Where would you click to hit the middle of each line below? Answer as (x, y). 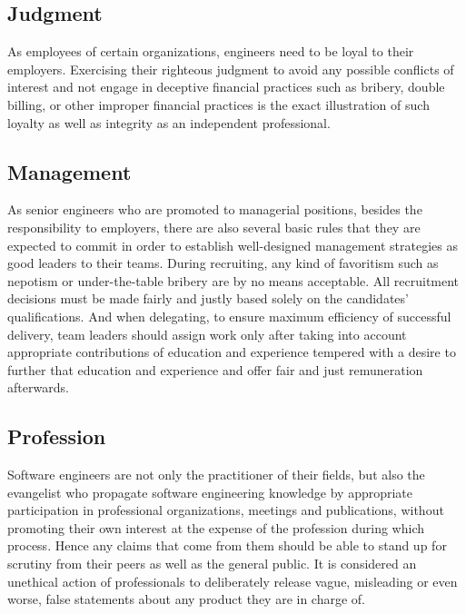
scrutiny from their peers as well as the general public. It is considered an (212, 564)
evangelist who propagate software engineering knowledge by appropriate (210, 492)
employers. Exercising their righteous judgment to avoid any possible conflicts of (231, 69)
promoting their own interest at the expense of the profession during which (216, 527)
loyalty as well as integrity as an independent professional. (169, 122)
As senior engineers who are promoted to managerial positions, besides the (215, 209)
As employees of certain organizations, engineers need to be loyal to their (211, 51)
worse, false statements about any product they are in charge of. (187, 599)
